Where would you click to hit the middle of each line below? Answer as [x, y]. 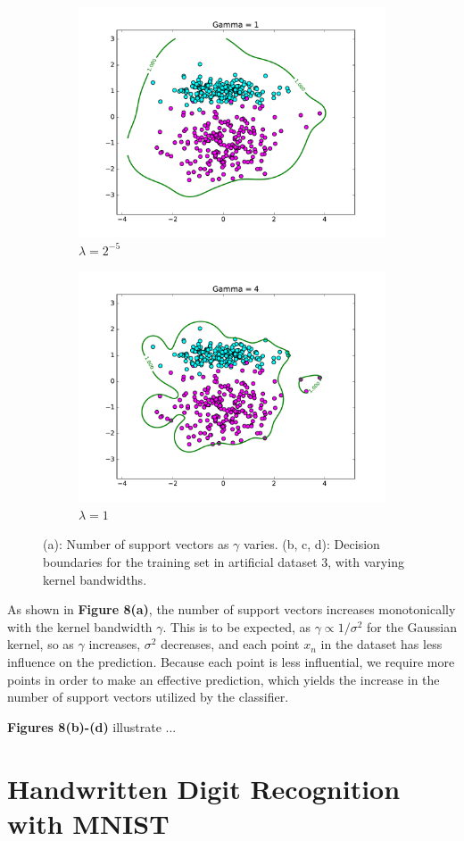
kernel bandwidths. [95, 579]
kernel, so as [41, 644]
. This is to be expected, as [237, 626]
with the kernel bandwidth [80, 626]
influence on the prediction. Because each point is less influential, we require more [231, 661]
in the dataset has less [381, 644]
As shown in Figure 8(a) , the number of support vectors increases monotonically [232, 609]
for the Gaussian [412, 626]
